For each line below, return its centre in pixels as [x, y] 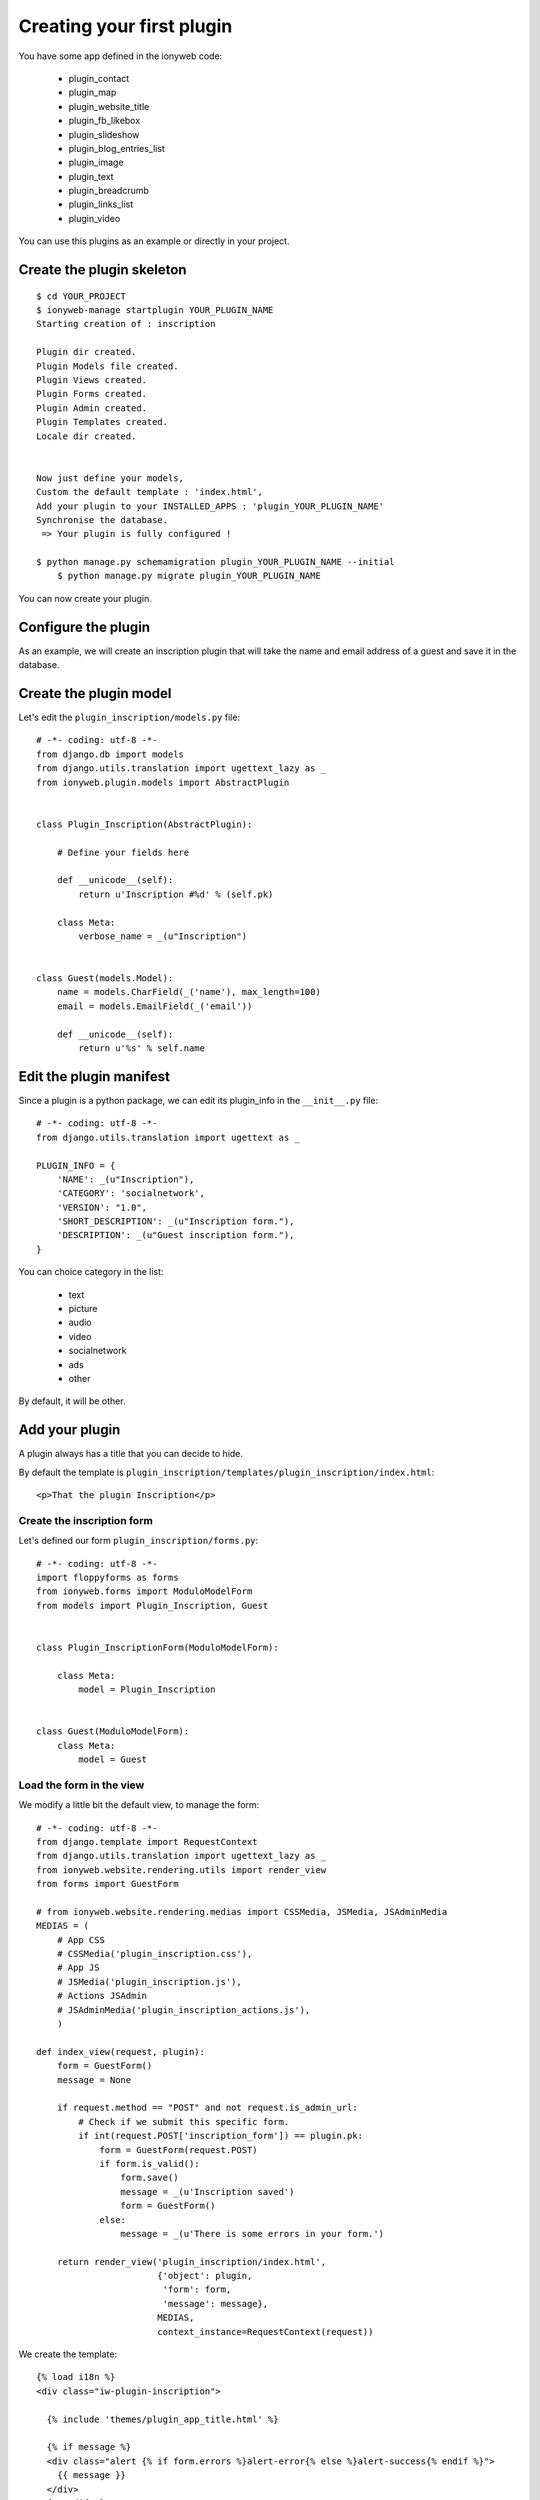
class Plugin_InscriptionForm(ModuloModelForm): [157, 1647]
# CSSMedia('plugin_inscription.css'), [154, 1954]
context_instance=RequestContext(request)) [265, 2331]
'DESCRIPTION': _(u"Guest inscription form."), [175, 1235]
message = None [94, 2079]
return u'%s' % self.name [141, 1048]
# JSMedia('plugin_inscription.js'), [149, 1981]
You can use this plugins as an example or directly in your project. [154, 241]
